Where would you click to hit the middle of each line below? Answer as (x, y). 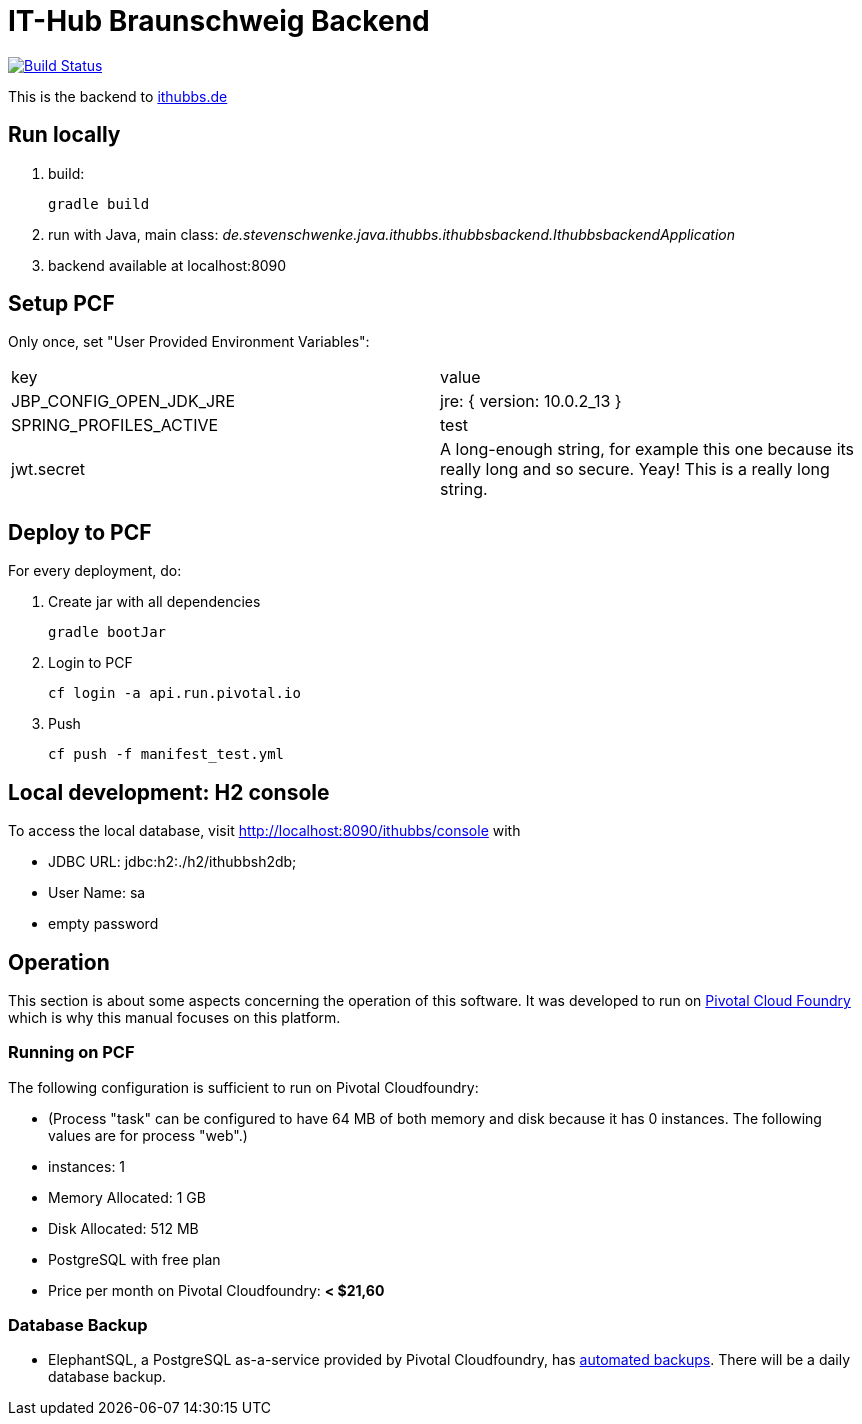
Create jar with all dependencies (154, 602)
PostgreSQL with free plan (134, 1259)
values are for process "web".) (148, 1135)
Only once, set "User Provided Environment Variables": (189, 342)
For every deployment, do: (95, 571)
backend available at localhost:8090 (167, 265)
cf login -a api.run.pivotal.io (174, 693)
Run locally (64, 135)
